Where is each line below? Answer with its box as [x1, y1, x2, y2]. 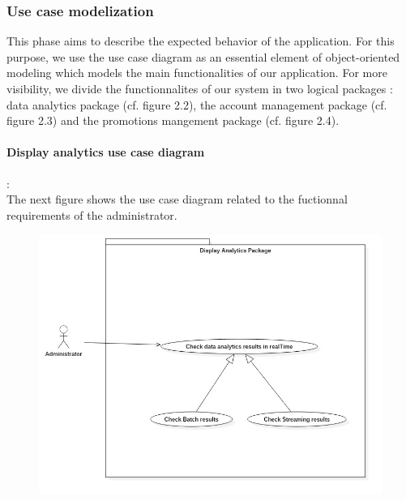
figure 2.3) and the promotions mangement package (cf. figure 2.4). [6, 112, 340, 129]
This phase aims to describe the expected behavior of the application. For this [6, 32, 395, 49]
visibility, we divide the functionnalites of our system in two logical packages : [6, 80, 393, 96]
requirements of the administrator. [6, 206, 177, 223]
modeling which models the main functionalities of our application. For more [6, 64, 387, 81]
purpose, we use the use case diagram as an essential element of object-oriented [6, 48, 400, 65]
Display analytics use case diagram [6, 143, 205, 161]
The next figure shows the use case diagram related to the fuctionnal [6, 191, 348, 208]
